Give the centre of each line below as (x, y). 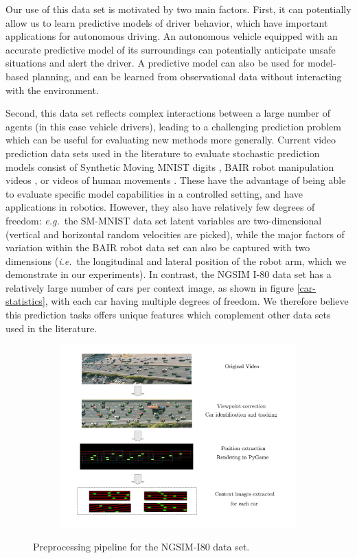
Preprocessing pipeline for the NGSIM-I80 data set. (141, 546)
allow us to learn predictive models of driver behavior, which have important (167, 22)
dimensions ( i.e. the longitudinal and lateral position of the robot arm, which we (176, 260)
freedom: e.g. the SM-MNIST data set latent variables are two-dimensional (164, 220)
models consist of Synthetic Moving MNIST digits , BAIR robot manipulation (170, 166)
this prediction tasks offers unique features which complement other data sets (168, 315)
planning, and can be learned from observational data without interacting (187, 76)
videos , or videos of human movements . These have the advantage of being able (176, 180)
